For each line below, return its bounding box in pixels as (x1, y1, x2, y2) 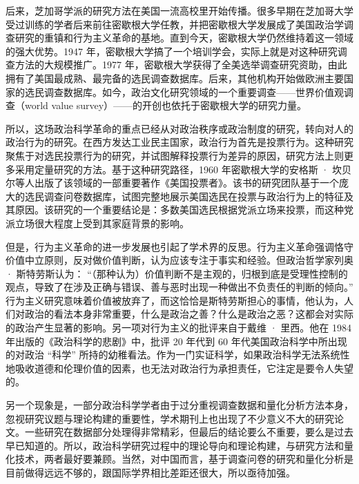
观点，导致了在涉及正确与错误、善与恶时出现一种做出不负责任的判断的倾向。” (6, 280, 353, 294)
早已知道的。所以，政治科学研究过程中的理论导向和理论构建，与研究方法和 (6, 438, 344, 452)
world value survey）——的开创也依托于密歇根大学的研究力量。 (24, 98, 307, 113)
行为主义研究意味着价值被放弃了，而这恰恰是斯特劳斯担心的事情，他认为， (6, 293, 344, 307)
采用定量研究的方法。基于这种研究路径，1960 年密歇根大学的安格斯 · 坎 (14, 162, 342, 176)
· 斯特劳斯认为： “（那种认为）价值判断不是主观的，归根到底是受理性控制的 (6, 266, 348, 280)
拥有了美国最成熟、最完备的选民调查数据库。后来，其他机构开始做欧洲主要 (6, 70, 344, 85)
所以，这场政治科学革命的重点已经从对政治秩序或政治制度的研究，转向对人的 (6, 121, 353, 135)
